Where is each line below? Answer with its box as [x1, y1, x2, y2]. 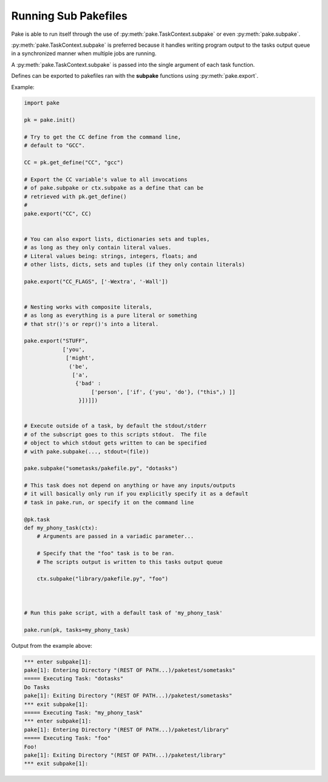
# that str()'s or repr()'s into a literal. [24, 321, 159, 327]
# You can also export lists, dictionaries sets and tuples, [24, 236, 210, 242]
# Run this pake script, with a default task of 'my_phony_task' [24, 609, 223, 616]
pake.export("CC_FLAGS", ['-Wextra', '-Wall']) [24, 278, 168, 285]
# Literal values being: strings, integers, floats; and [24, 253, 197, 259]
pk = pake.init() [24, 117, 76, 124]
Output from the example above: [11, 642, 92, 649]
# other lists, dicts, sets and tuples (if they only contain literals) [24, 261, 245, 268]
